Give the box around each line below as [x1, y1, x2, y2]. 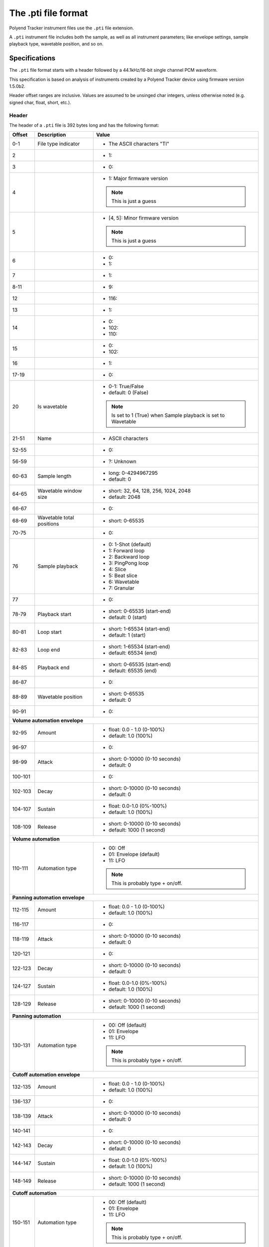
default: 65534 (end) [108, 649, 157, 656]
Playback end [37, 664, 70, 671]
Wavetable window [37, 487, 82, 494]
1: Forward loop [108, 547, 145, 554]
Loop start [37, 628, 62, 635]
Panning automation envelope [12, 894, 85, 901]
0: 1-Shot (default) [108, 541, 151, 548]
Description [37, 131, 66, 138]
